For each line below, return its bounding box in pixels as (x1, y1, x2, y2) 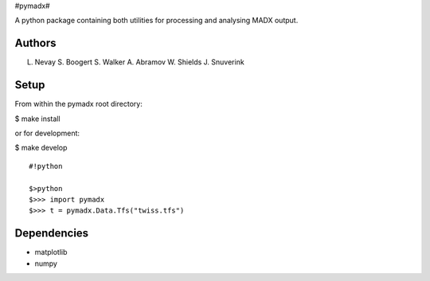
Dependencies (14, 227, 89, 240)
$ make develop (14, 143, 68, 153)
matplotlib (34, 248, 68, 257)
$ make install (14, 114, 61, 123)
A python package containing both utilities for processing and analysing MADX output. (14, 16, 299, 25)
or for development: (14, 128, 80, 138)
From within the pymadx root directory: (14, 100, 143, 109)
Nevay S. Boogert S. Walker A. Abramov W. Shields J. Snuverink (34, 57, 244, 67)
